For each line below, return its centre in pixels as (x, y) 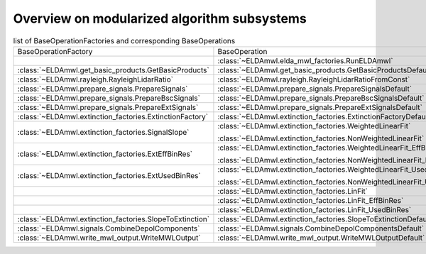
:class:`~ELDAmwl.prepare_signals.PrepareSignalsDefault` (315, 89)
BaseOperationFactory (55, 51)
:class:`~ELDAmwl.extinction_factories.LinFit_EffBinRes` (311, 200)
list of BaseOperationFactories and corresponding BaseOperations (124, 40)
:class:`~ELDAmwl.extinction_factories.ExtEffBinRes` (105, 154)
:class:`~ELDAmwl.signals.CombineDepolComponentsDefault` (321, 228)
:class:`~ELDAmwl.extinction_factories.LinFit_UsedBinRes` (315, 209)
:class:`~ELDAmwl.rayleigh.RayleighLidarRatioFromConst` (314, 79)
